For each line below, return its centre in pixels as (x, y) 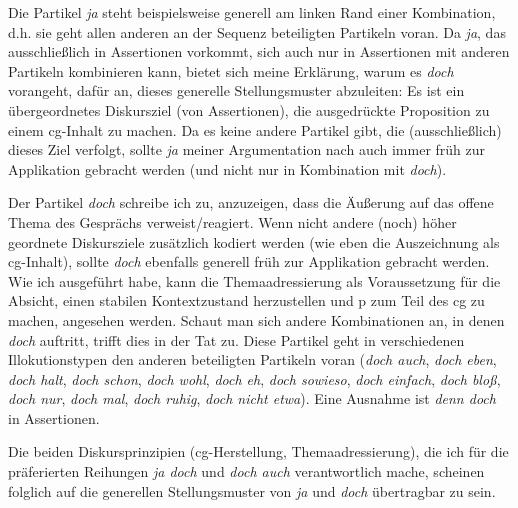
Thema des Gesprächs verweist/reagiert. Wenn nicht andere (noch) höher (232, 221)
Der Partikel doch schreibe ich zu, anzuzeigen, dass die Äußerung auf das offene (251, 202)
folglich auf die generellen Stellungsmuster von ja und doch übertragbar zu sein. (252, 490)
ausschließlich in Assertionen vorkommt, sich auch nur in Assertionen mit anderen (259, 51)
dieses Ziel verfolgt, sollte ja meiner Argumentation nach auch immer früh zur (247, 149)
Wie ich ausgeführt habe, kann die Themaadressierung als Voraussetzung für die (254, 280)
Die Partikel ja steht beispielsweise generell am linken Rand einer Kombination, (252, 12)
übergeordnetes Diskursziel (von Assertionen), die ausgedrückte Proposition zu (249, 109)
